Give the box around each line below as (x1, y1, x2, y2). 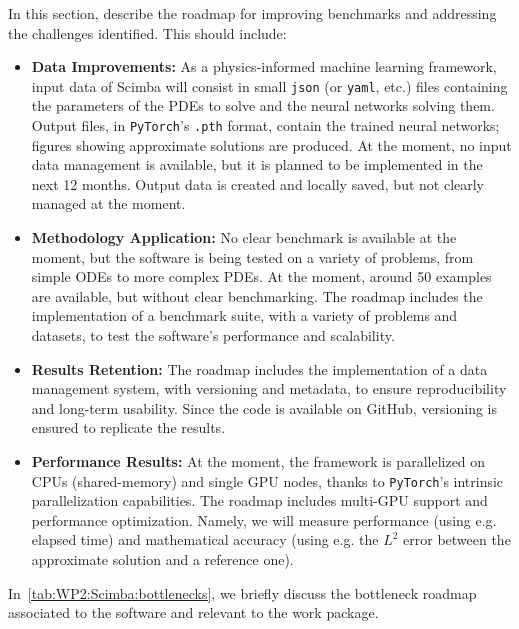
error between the (403, 529, 511, 550)
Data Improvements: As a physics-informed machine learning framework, (31, 56, 497, 77)
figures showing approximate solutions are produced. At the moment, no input (31, 134, 512, 155)
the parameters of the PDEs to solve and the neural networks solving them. (31, 95, 495, 116)
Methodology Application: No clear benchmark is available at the (31, 227, 457, 248)
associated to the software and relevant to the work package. (8, 602, 379, 623)
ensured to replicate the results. (31, 417, 226, 438)
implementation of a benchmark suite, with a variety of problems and (31, 305, 458, 326)
